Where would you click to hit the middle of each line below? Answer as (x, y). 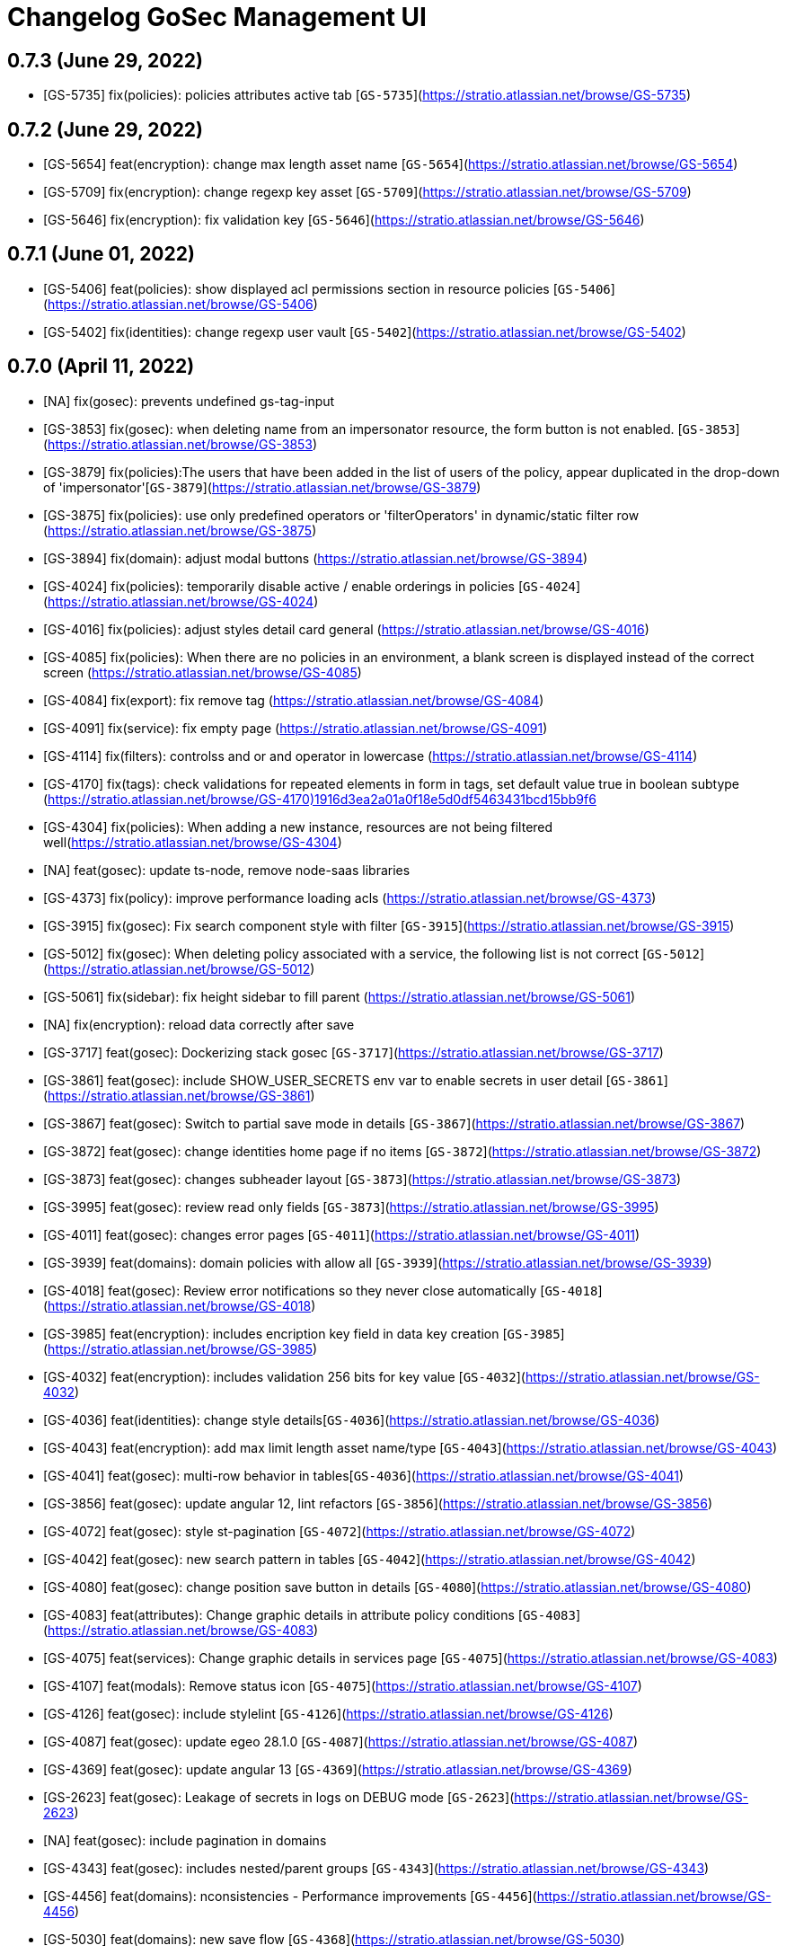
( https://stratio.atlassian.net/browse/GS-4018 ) (180, 1305)
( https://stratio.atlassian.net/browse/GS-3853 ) (181, 444)
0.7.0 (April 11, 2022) (101, 367)
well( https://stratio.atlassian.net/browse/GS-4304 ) (193, 842)
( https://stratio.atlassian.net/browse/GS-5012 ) (179, 968)
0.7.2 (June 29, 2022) (105, 129)
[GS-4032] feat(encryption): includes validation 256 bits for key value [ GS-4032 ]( (284, 1376)
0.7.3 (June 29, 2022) (105, 60)
